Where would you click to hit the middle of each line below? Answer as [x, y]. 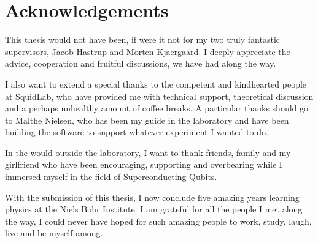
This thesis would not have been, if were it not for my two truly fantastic [143, 39]
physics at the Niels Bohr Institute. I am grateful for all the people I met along [154, 209]
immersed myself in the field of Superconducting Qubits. [111, 177]
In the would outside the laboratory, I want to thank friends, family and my [148, 152]
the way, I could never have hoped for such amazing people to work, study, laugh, [158, 221]
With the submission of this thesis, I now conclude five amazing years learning [152, 197]
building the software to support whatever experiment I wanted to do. [137, 132]
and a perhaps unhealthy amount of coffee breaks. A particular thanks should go [157, 108]
